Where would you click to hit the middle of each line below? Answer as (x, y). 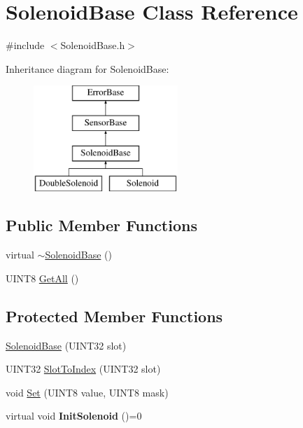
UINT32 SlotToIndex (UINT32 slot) (83, 369)
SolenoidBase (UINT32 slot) (66, 345)
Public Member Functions (101, 225)
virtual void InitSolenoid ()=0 (74, 416)
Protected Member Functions (114, 316)
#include (25, 45)
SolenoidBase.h (93, 45)
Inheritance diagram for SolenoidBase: (87, 68)
